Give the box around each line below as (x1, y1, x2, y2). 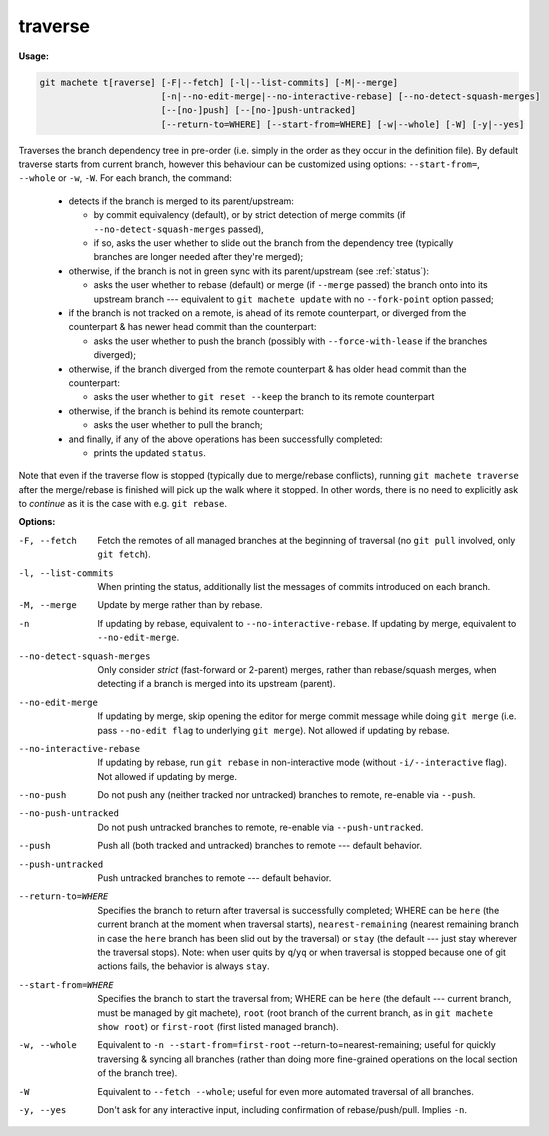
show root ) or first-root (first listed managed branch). (97, 1020, 339, 1032)
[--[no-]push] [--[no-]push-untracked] (160, 105, 357, 116)
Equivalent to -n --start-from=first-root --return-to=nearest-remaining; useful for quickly (97, 1039, 497, 1051)
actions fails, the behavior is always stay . (97, 960, 270, 972)
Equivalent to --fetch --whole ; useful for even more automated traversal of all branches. (97, 1085, 474, 1097)
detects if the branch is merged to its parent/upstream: (68, 195, 295, 207)
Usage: (18, 50, 50, 62)
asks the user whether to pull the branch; (93, 419, 264, 431)
